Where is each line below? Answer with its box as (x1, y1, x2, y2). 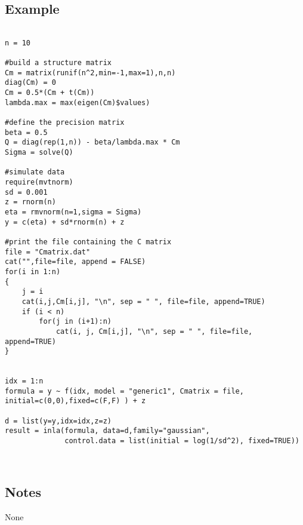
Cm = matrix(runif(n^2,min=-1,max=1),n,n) (5, 68, 176, 77)
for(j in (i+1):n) (39, 317, 112, 326)
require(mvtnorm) (5, 178, 73, 187)
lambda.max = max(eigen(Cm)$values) (5, 98, 150, 107)
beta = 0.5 (5, 128, 48, 137)
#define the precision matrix (5, 118, 125, 127)
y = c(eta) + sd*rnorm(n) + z (5, 217, 125, 226)
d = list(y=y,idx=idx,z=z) (5, 416, 112, 425)
